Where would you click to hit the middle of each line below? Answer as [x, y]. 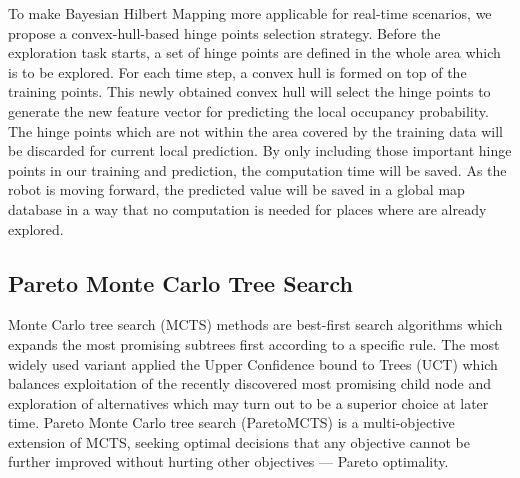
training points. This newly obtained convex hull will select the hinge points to [249, 91]
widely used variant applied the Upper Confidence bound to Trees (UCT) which [253, 363]
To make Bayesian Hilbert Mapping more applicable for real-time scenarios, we [250, 13]
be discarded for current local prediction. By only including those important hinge [260, 150]
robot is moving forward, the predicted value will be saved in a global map [236, 189]
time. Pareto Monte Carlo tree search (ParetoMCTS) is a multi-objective [231, 422]
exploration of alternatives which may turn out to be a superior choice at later [248, 402]
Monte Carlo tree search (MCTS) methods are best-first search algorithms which [255, 324]
